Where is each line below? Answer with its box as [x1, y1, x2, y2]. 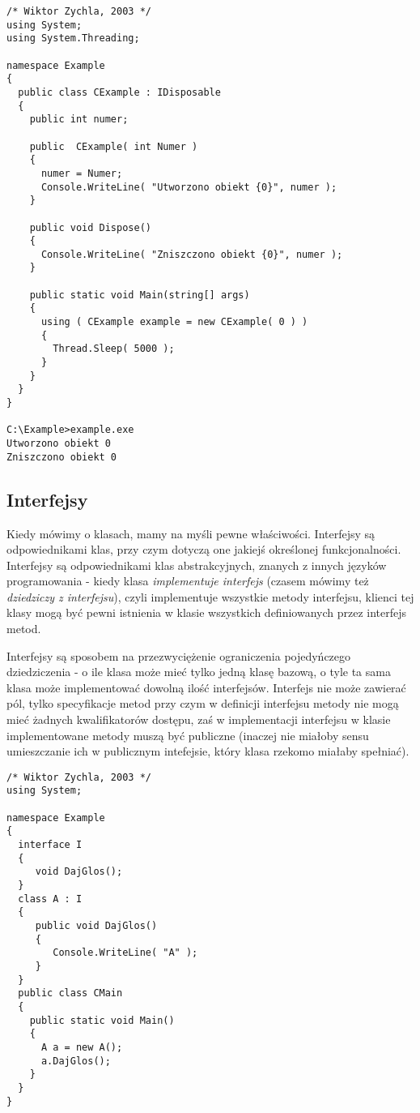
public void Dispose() [29, 221, 151, 233]
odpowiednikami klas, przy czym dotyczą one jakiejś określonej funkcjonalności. [6, 541, 401, 558]
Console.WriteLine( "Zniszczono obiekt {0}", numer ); [40, 248, 343, 260]
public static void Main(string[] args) [29, 289, 250, 301]
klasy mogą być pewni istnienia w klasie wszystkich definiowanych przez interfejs [6, 604, 407, 621]
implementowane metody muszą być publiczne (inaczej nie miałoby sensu [6, 726, 369, 743]
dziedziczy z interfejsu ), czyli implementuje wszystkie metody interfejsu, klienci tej [6, 588, 414, 605]
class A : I [18, 893, 83, 905]
